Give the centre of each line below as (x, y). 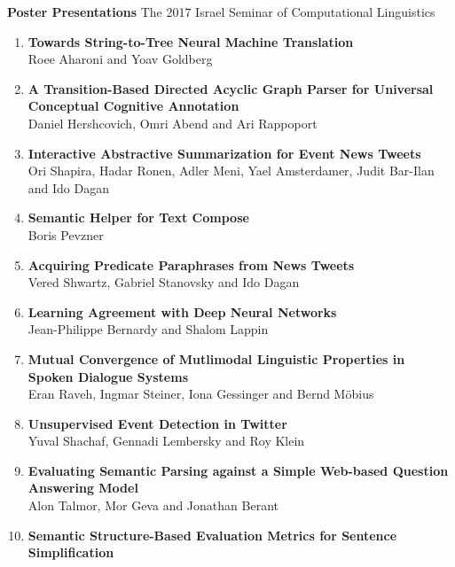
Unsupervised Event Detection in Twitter (157, 423)
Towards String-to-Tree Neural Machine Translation (191, 41)
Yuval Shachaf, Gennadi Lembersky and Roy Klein (166, 441)
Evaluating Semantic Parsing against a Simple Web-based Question (238, 470)
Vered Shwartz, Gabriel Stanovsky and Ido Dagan (164, 282)
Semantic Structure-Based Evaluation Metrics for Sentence (212, 535)
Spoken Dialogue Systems (108, 376)
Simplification (71, 552)
